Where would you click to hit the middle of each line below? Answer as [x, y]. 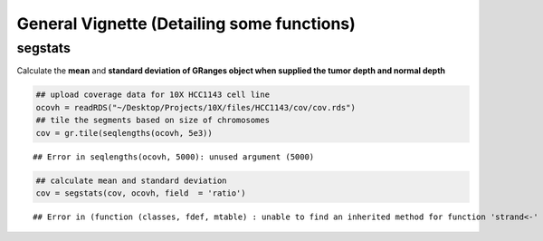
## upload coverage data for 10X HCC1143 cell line [153, 95]
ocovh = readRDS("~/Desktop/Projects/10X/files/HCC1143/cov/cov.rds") [196, 107]
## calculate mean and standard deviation [131, 180]
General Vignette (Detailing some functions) [186, 24]
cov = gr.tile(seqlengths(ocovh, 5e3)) [124, 133]
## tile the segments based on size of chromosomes [153, 120]
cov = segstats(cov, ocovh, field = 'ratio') [141, 193]
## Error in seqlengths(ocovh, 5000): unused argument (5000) [174, 157]
